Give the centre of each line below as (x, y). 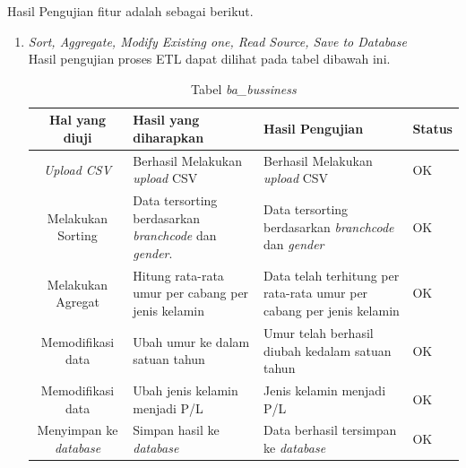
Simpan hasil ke (176, 430)
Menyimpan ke (78, 430)
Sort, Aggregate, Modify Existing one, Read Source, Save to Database (217, 41)
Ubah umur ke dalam (191, 341)
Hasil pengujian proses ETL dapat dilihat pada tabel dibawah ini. (209, 59)
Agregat (78, 302)
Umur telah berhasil (319, 332)
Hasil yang (166, 120)
